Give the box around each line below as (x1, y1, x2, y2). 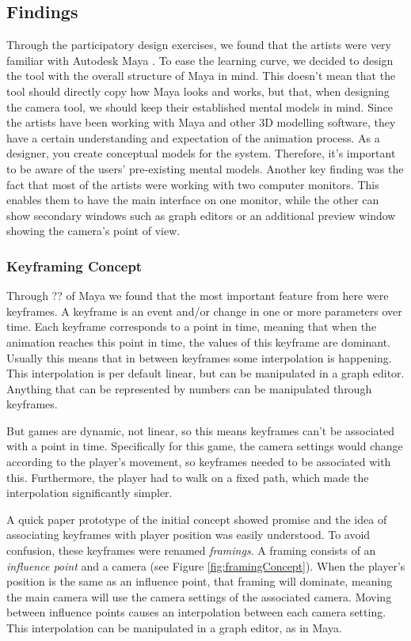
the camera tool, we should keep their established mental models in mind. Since (6, 98, 394, 115)
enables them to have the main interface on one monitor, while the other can (6, 192, 379, 208)
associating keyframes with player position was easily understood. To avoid (6, 526, 371, 543)
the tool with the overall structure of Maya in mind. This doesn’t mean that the (6, 67, 396, 84)
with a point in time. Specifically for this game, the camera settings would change (6, 438, 403, 454)
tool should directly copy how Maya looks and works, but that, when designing (6, 82, 390, 99)
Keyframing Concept (6, 256, 143, 275)
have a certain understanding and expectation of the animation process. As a (6, 129, 380, 146)
